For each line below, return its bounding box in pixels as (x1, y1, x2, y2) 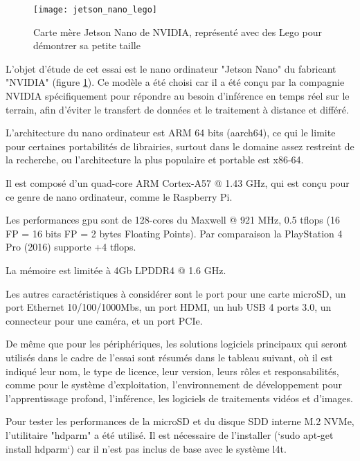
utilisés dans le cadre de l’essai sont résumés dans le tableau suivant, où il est (6, 350, 333, 364)
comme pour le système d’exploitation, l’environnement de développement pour (6, 377, 342, 392)
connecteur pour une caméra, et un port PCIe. (6, 313, 203, 327)
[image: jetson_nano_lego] (33, 5, 157, 15)
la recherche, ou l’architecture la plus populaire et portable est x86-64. (6, 152, 304, 167)
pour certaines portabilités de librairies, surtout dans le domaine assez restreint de (6, 138, 354, 153)
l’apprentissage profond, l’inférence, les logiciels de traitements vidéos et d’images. (6, 390, 353, 405)
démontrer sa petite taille (33, 38, 141, 53)
